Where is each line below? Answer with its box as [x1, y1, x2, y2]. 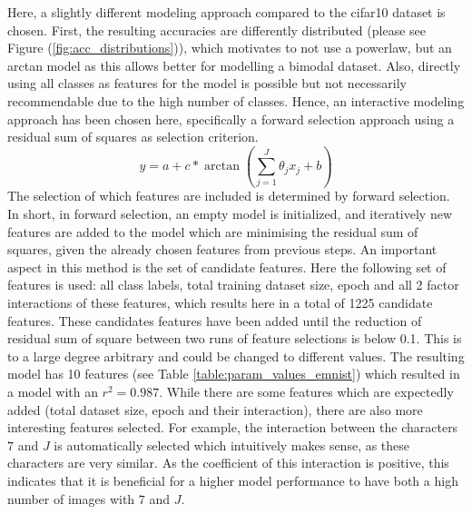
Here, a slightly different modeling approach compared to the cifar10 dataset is [7, 3, 446, 21]
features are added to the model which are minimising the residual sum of [7, 222, 418, 241]
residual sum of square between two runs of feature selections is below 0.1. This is [7, 329, 462, 348]
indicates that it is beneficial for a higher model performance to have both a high [7, 470, 458, 489]
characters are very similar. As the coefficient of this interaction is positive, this [7, 453, 449, 472]
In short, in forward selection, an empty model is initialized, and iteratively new [7, 204, 453, 223]
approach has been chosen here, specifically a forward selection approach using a [7, 109, 455, 128]
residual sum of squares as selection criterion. [7, 127, 259, 146]
